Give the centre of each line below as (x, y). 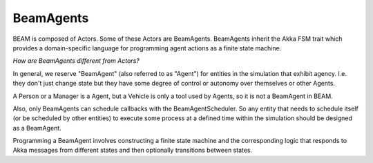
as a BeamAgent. (37, 128)
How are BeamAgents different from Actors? (76, 61)
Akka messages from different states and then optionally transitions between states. (133, 150)
